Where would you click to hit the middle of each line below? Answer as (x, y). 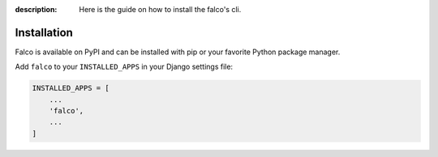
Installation (44, 32)
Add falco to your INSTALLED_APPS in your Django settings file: (124, 67)
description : (36, 9)
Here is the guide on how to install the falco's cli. (160, 9)
